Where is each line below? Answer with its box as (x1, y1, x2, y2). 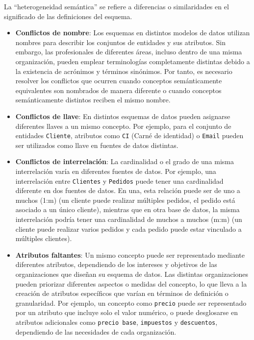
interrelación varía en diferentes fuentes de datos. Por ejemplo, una (15, 166, 216, 176)
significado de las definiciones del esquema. (4, 11, 132, 21)
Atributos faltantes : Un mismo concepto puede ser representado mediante (15, 249, 245, 260)
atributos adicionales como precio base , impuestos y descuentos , (15, 317, 218, 327)
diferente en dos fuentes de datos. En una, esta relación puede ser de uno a (15, 185, 240, 195)
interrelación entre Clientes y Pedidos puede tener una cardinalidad (15, 175, 224, 186)
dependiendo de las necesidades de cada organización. (15, 326, 177, 337)
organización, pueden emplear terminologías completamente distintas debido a (15, 56, 250, 66)
